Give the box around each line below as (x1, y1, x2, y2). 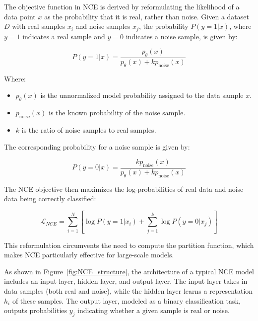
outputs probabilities (4, 305, 67, 316)
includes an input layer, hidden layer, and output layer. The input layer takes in (4, 276, 248, 286)
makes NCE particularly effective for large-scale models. (4, 249, 174, 260)
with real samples (12, 21, 65, 31)
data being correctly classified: (4, 193, 96, 204)
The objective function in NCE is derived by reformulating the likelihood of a (4, 1, 240, 11)
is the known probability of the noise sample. (49, 107, 186, 118)
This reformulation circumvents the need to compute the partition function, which (4, 240, 254, 250)
